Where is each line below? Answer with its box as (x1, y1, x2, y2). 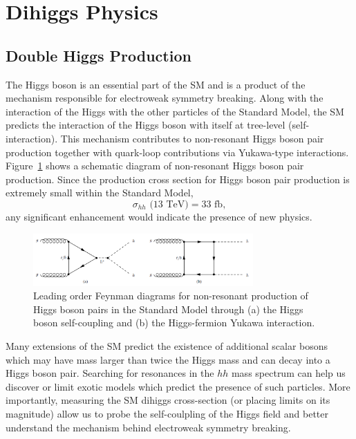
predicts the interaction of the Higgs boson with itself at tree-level (6, 118, 285, 132)
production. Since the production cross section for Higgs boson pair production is (6, 171, 350, 186)
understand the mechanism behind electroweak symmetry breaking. (6, 420, 291, 434)
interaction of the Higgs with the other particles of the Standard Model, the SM (6, 104, 344, 118)
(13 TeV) (149, 199, 189, 209)
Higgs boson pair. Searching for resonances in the (6, 366, 214, 380)
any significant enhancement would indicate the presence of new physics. (6, 209, 312, 223)
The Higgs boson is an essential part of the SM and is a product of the (6, 77, 306, 91)
